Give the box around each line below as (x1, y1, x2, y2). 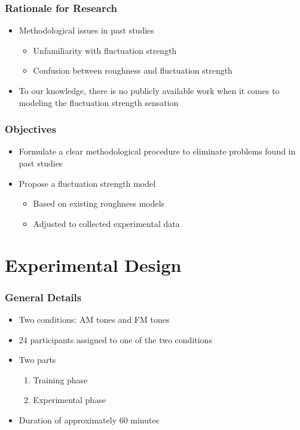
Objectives (5, 122, 56, 137)
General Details (5, 289, 82, 304)
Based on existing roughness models (33, 197, 165, 210)
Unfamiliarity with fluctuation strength (33, 44, 177, 56)
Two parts (19, 353, 56, 366)
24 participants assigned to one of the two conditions (19, 333, 212, 346)
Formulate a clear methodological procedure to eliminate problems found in (19, 145, 296, 158)
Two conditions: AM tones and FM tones (19, 313, 170, 325)
